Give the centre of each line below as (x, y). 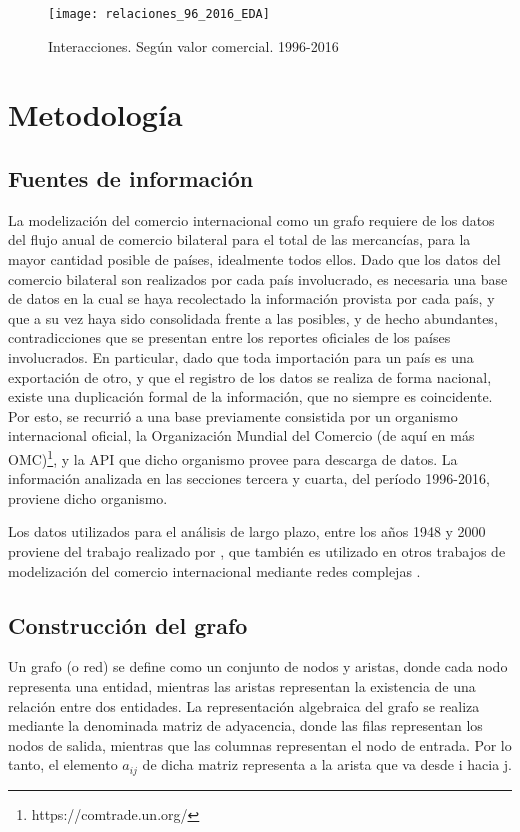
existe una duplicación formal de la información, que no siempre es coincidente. (250, 396)
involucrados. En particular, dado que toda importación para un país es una (241, 356)
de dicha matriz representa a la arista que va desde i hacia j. (327, 764)
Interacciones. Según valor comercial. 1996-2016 (193, 45)
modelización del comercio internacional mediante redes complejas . (214, 570)
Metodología (95, 114)
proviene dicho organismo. (88, 497)
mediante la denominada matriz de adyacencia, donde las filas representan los (245, 725)
